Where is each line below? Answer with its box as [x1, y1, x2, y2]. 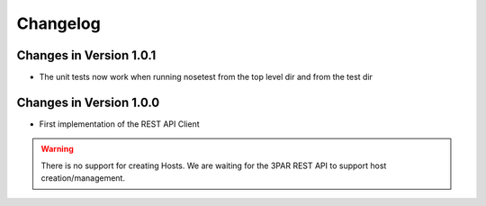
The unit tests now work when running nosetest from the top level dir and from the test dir [39, 72, 373, 83]
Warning [40, 144, 74, 155]
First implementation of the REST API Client [39, 118, 200, 130]
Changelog [16, 13, 101, 33]
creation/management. [40, 173, 126, 184]
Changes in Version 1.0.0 [16, 94, 160, 110]
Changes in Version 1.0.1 [16, 48, 157, 63]
